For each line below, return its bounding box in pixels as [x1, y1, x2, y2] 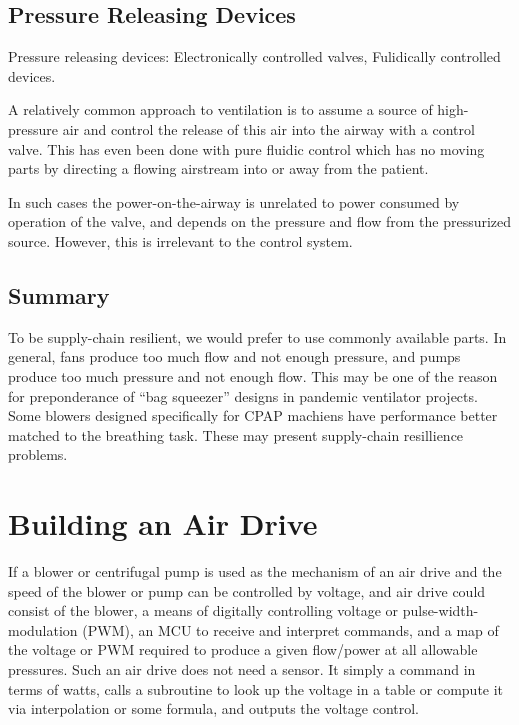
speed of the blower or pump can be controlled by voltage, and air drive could [8, 580, 486, 601]
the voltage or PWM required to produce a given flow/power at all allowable [8, 639, 478, 660]
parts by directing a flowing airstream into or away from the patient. [8, 158, 429, 179]
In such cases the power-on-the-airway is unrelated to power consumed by [8, 191, 460, 212]
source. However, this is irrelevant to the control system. [8, 230, 353, 251]
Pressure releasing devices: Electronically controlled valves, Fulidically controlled [8, 46, 501, 67]
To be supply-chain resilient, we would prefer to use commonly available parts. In [8, 326, 507, 347]
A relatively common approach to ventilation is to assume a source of [8, 99, 433, 120]
